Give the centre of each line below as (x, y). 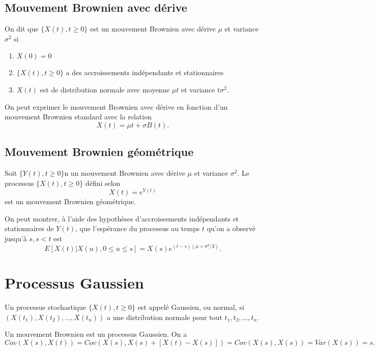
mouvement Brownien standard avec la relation (78, 117)
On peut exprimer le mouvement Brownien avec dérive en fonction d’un (116, 106)
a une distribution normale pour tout (164, 317)
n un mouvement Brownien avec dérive (125, 172)
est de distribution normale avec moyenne (105, 89)
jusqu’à (16, 238)
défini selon (103, 183)
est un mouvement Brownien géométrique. (70, 201)
